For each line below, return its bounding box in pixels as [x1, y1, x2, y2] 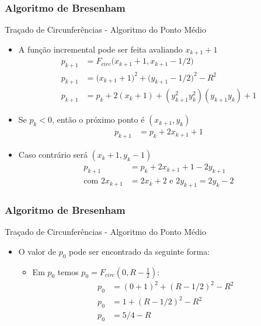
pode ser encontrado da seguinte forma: [69, 245, 210, 257]
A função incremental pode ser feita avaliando [18, 43, 183, 55]
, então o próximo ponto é [52, 113, 145, 126]
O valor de [18, 245, 57, 257]
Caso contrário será [18, 148, 88, 161]
